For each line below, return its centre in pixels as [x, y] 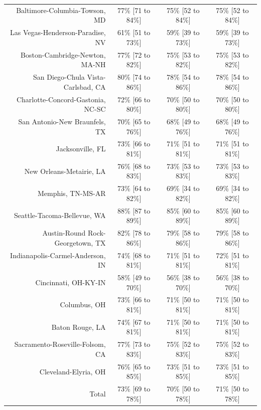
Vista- [96, 77]
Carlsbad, [78, 86]
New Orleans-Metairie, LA [65, 171]
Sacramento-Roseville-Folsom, [60, 344]
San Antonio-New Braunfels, [62, 121]
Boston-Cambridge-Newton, [63, 54]
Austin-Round [64, 233]
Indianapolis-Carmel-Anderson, [58, 255]
